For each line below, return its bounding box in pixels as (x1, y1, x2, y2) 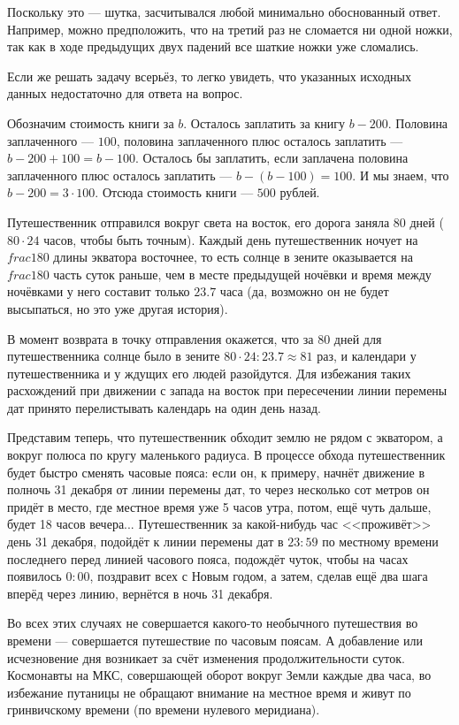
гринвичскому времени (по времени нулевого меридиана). (7, 700, 320, 719)
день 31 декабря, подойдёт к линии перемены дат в (7, 532, 284, 551)
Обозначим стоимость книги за (7, 113, 174, 132)
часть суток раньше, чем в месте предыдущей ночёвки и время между (53, 264, 432, 283)
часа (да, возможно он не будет (219, 282, 389, 301)
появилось (7, 567, 62, 585)
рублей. (279, 183, 320, 202)
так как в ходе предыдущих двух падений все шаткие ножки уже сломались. (7, 37, 419, 56)
